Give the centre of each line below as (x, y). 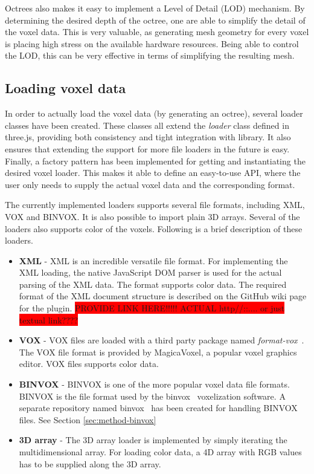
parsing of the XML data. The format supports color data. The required (153, 284)
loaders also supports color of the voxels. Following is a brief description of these (154, 228)
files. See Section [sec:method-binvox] (88, 419)
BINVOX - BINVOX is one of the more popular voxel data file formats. (154, 384)
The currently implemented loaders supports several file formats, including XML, (155, 205)
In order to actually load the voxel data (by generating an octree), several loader (154, 113)
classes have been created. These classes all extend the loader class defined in (147, 125)
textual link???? (49, 320)
